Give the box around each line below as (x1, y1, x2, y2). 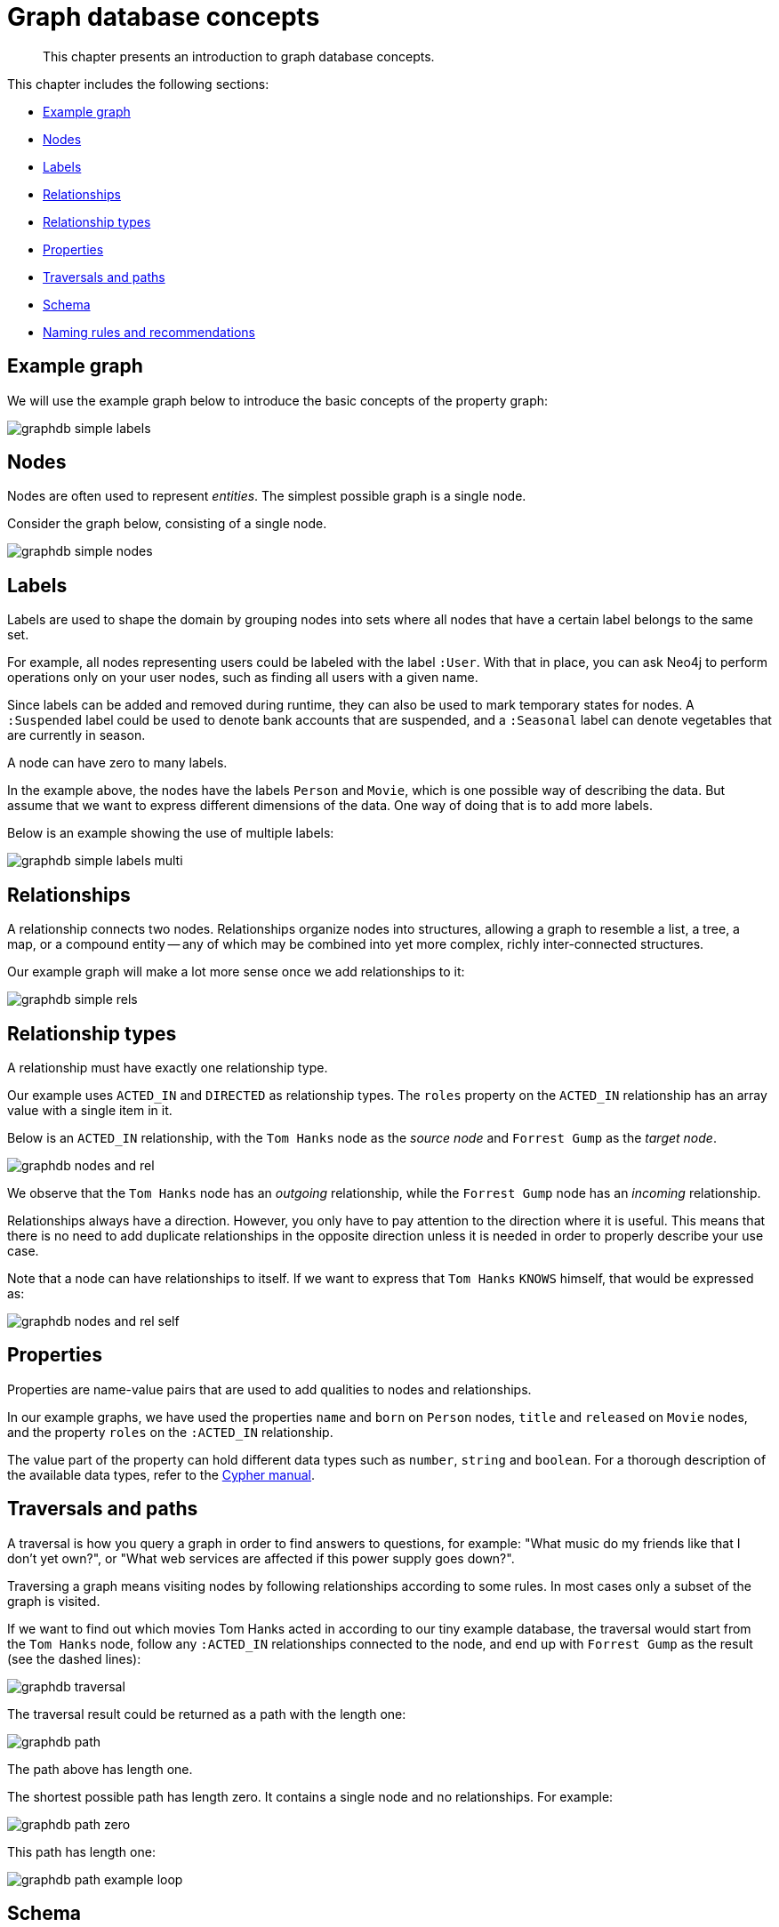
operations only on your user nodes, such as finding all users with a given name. (7, 670, 478, 686)
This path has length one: (7, 1843, 156, 1859)
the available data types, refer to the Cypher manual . (7, 1466, 316, 1482)
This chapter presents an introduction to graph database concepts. (43, 48, 435, 64)
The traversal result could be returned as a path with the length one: (7, 1706, 406, 1722)
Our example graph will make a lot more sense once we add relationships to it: (7, 964, 465, 980)
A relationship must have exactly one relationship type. (7, 1059, 328, 1075)
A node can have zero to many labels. (7, 755, 228, 771)
